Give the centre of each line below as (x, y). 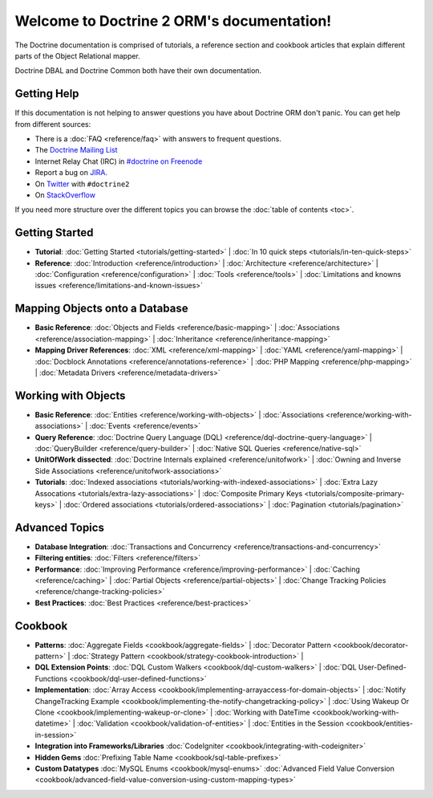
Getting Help (47, 94)
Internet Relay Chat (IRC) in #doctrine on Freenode (119, 161)
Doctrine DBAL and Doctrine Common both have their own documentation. (138, 71)
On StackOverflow (65, 195)
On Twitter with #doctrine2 (82, 184)
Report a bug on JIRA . (71, 173)
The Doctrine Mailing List (76, 150)
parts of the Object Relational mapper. (77, 55)
